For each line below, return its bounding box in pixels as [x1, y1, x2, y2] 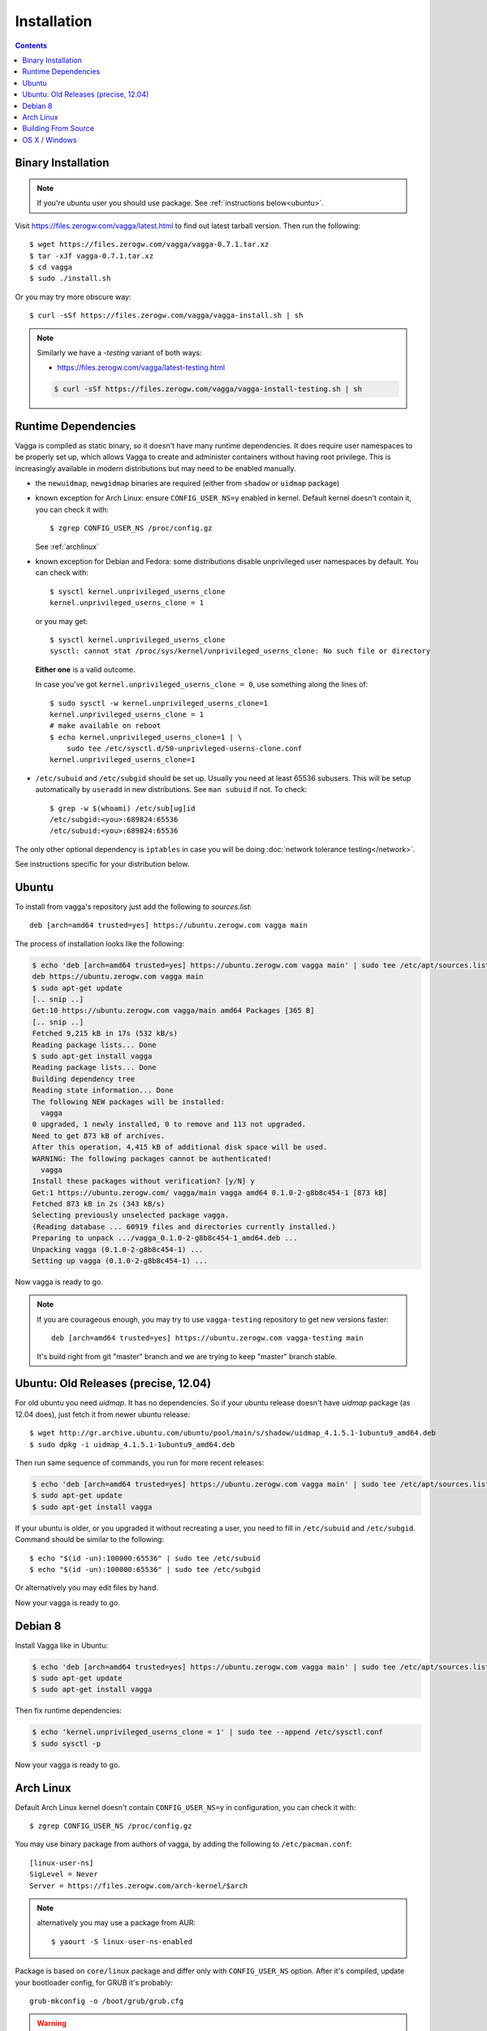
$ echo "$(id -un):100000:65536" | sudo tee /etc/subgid [29, 1565, 261, 1574]
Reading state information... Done [32, 1085, 174, 1095]
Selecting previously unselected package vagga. [32, 1210, 230, 1220]
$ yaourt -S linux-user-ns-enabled [51, 1937, 193, 1946]
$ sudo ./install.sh [29, 274, 111, 284]
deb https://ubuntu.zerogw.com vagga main [32, 972, 204, 981]
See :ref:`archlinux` [35, 541, 99, 552]
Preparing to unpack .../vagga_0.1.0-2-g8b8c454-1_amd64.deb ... [32, 1233, 298, 1243]
